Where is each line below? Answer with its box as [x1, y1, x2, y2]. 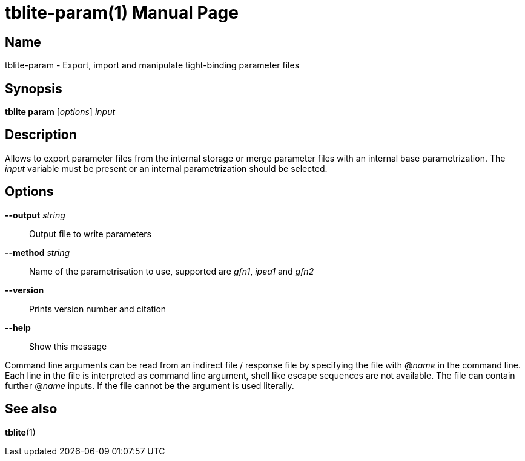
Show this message [29, 341, 107, 351]
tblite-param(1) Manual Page [5, 2, 239, 23]
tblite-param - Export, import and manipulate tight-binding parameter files [5, 60, 300, 71]
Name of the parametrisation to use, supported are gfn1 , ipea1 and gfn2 [29, 266, 314, 276]
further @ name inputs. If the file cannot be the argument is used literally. [5, 380, 294, 391]
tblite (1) [5, 427, 36, 437]
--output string [5, 209, 65, 220]
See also [5, 401, 58, 417]
